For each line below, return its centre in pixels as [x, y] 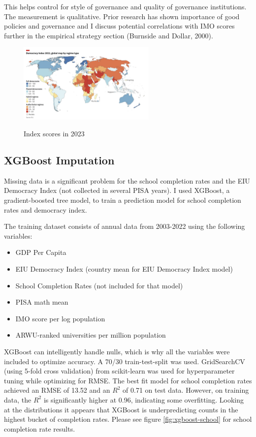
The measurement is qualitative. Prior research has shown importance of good [122, 16]
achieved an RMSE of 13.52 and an [57, 390]
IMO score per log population [60, 318]
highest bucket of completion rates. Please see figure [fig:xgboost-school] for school [128, 419]
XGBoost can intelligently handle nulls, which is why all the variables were [117, 351]
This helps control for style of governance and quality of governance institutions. [125, 6]
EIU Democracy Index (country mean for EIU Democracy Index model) [124, 268]
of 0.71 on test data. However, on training [186, 390]
